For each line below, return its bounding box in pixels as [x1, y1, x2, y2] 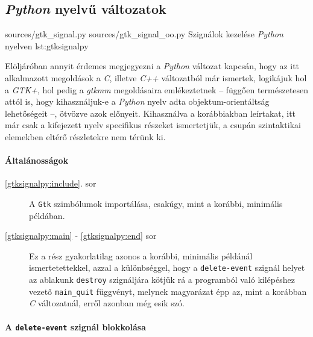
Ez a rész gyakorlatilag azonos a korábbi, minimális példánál [29, 249, 253, 262]
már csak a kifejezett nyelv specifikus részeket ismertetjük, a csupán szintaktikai [5, 119, 301, 131]
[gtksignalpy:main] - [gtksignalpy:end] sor [5, 229, 157, 242]
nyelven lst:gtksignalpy [5, 39, 89, 52]
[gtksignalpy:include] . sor [5, 177, 96, 190]
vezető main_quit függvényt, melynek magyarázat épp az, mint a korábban [29, 285, 307, 297]
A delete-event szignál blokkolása [5, 320, 146, 333]
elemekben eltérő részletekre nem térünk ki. [5, 130, 166, 143]
